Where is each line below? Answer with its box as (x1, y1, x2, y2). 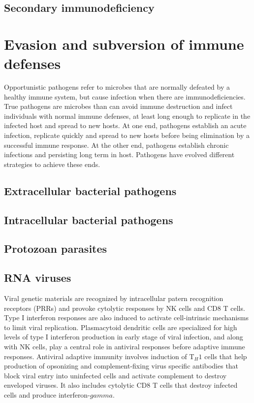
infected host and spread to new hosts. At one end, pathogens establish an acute (4, 120, 247, 131)
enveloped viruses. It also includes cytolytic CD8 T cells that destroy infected (4, 380, 238, 390)
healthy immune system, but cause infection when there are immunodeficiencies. (4, 91, 246, 101)
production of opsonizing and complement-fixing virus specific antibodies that (4, 361, 239, 371)
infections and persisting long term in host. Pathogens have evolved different (4, 149, 235, 160)
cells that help (204, 351, 247, 361)
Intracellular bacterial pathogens (4, 212, 173, 227)
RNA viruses (4, 270, 71, 285)
